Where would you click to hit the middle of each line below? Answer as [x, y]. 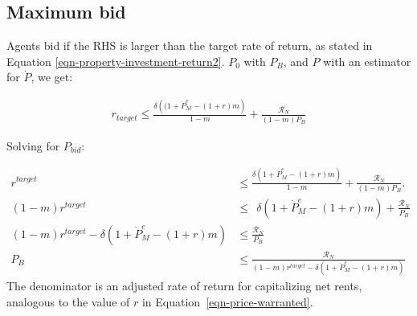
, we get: [52, 77]
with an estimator [367, 61]
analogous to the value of [68, 301]
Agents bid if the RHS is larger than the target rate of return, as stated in [190, 45]
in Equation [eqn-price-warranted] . [227, 301]
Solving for [33, 145]
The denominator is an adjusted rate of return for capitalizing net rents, [184, 286]
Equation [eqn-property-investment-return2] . [116, 61]
